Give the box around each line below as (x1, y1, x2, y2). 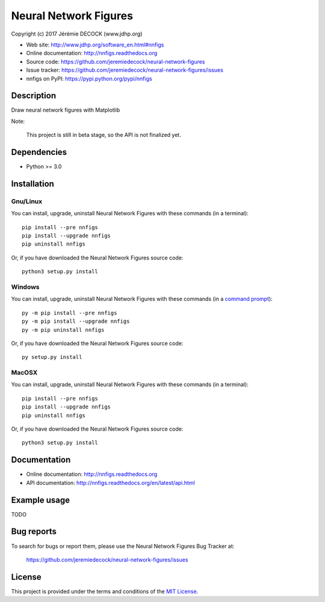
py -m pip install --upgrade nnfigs (22, 318, 130, 325)
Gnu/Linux (11, 197, 42, 205)
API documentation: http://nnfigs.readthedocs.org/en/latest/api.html (26, 479, 195, 486)
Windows (11, 282, 40, 291)
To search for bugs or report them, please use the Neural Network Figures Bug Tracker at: (11, 542, 235, 550)
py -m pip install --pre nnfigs (22, 309, 117, 316)
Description (11, 90, 57, 101)
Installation (11, 179, 54, 189)
